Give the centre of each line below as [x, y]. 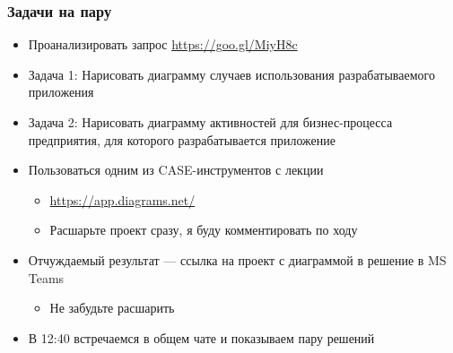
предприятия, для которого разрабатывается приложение [182, 139]
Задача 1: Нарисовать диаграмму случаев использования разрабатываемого [231, 74]
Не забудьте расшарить [112, 308]
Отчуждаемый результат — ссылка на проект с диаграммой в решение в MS [237, 259]
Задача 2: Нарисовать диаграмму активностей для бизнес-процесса [210, 122]
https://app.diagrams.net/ [122, 199]
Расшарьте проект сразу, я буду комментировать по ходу [204, 230]
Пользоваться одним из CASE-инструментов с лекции [176, 170]
